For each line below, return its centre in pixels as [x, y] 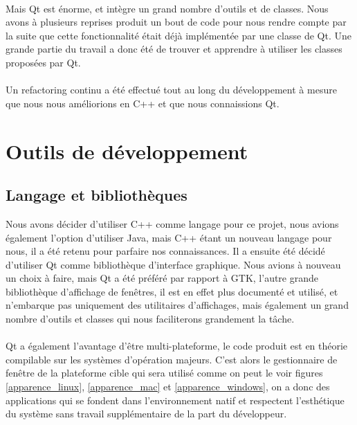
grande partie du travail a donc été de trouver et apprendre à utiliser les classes [174, 49]
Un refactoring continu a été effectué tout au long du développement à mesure [171, 90]
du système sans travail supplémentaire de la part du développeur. [146, 414]
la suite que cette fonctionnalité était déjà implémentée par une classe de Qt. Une [178, 35]
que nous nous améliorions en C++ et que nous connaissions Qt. [143, 103]
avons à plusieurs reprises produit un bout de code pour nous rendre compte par [176, 22]
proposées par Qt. [43, 62]
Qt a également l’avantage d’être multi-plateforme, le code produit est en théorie [177, 346]
